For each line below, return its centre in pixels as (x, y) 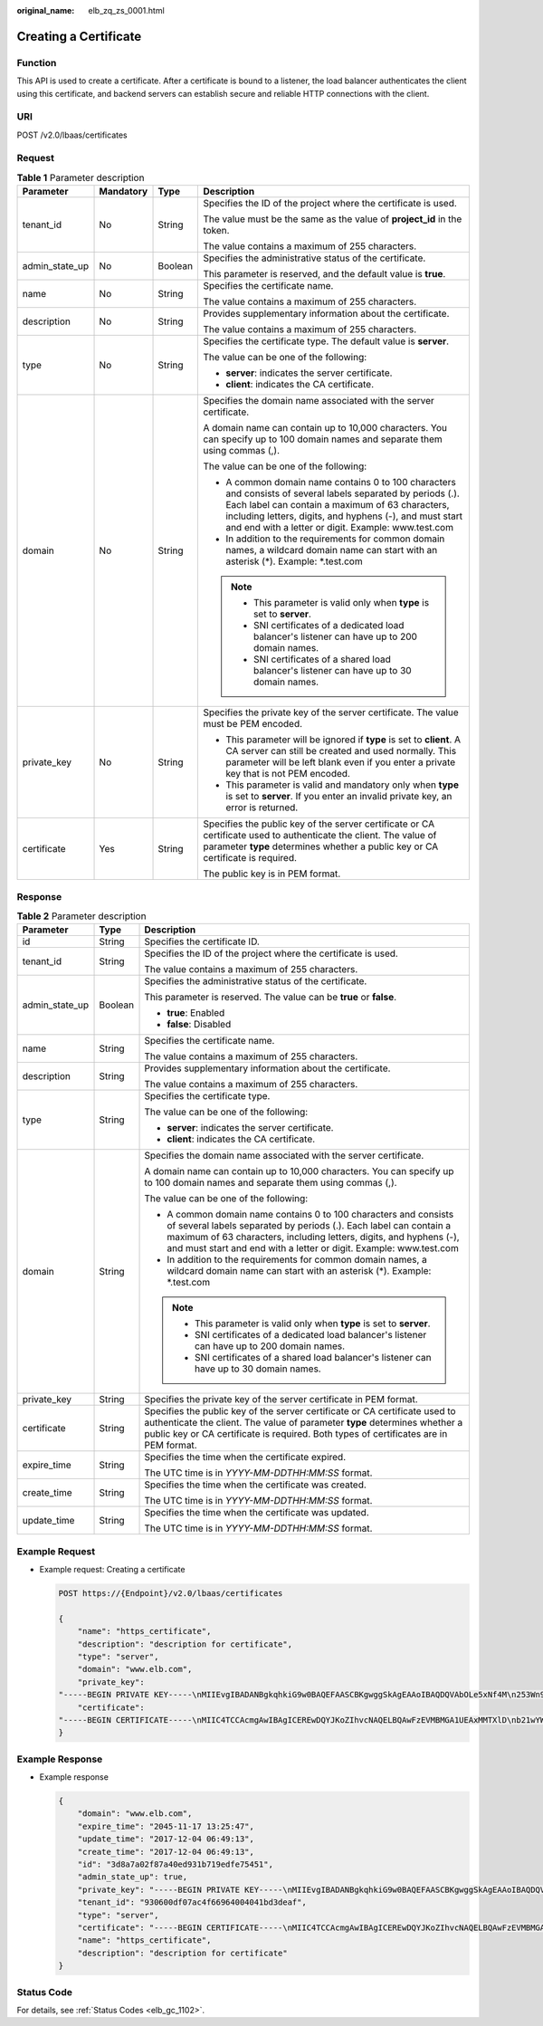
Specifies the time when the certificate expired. (245, 1457)
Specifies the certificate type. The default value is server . (326, 341)
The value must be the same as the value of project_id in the (333, 219)
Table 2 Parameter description (81, 916)
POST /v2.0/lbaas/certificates (72, 135)
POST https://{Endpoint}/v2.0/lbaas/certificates (171, 1594)
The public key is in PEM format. (272, 874)
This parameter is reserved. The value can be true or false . (271, 998)
